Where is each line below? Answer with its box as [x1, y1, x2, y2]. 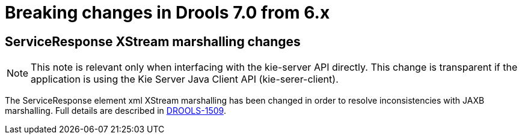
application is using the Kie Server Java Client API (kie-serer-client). [31, 73, 339, 86]
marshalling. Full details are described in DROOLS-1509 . [5, 105, 226, 116]
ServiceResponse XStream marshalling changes [5, 34, 301, 49]
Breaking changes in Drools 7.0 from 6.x [5, 2, 330, 23]
